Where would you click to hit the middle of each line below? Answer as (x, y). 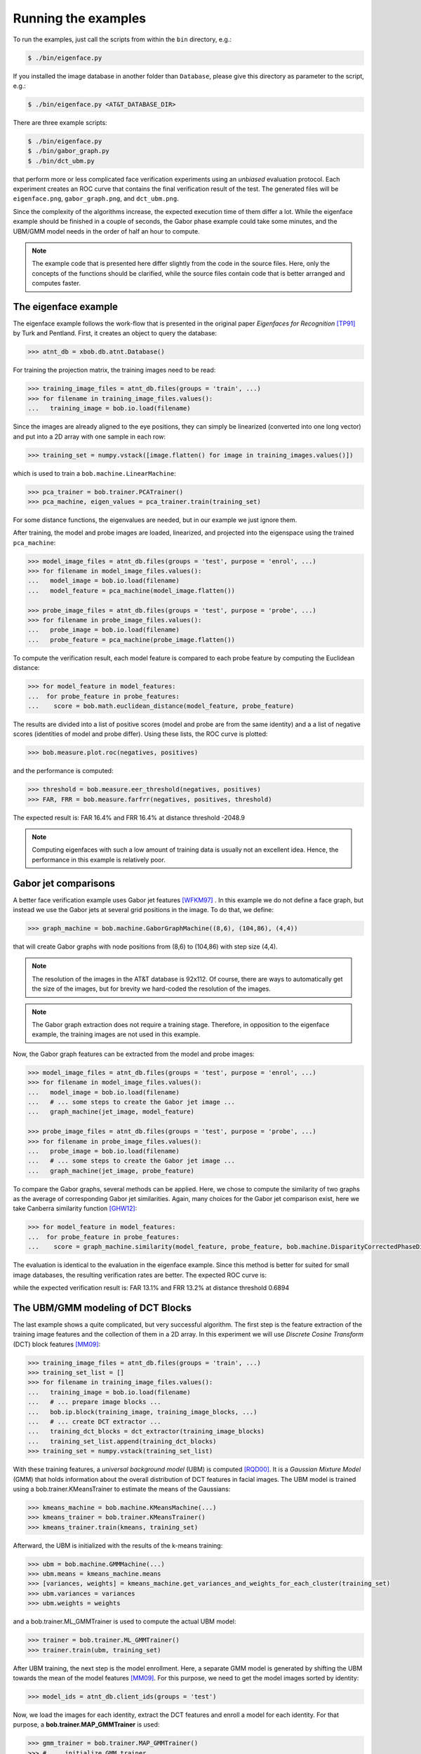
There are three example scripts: (60, 122)
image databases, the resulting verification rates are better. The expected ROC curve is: (140, 1275)
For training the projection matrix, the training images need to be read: (114, 370)
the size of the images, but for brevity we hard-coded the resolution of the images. (152, 989)
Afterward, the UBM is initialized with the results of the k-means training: (118, 1545)
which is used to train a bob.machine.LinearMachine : (95, 473)
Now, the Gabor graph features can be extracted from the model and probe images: (134, 1054)
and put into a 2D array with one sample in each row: (89, 436)
